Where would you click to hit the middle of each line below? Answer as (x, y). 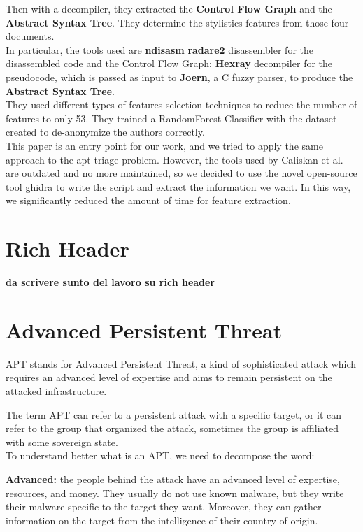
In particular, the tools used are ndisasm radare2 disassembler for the (159, 49)
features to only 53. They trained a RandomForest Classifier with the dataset (171, 118)
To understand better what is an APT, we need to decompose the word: (160, 455)
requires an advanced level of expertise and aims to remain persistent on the (169, 377)
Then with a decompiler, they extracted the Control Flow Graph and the (169, 8)
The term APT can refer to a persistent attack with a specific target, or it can (174, 414)
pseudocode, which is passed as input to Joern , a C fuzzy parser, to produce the (179, 77)
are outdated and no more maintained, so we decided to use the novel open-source (181, 173)
